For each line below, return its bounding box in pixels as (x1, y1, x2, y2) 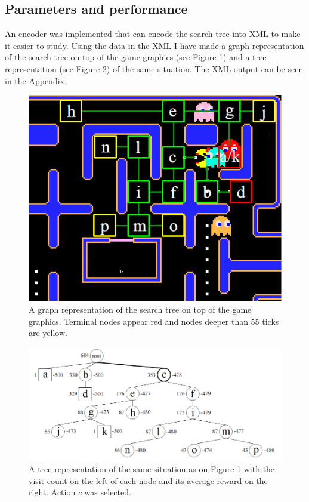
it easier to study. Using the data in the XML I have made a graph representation (5, 39, 304, 51)
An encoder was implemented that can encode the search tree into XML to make (5, 27, 301, 40)
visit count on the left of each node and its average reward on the (29, 474, 268, 486)
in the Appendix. (5, 74, 67, 87)
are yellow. (29, 327, 67, 339)
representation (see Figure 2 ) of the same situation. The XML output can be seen (5, 62, 304, 75)
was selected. (84, 486, 131, 498)
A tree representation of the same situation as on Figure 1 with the (29, 463, 275, 475)
